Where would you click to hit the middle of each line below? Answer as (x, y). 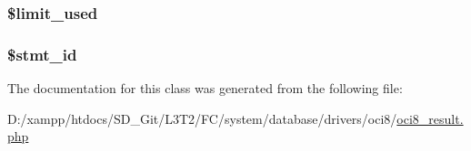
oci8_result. (430, 118)
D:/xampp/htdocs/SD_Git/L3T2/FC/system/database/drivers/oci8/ (202, 118)
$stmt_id (42, 54)
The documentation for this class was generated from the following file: (205, 88)
